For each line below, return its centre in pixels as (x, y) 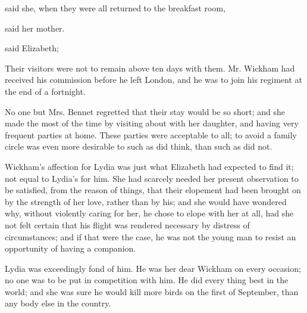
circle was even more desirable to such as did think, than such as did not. (139, 146)
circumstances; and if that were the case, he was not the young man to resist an (151, 236)
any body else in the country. (58, 303)
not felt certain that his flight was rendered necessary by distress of (127, 224)
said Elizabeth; (32, 48)
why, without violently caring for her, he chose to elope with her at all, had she (149, 213)
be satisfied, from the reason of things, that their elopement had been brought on (153, 190)
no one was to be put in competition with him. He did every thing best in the (147, 280)
